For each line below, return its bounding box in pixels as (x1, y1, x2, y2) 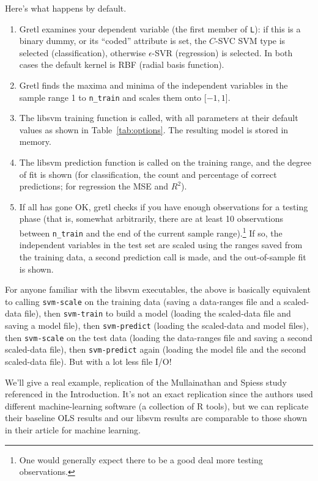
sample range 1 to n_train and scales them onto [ (19, 90, 207, 103)
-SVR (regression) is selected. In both (152, 46, 293, 59)
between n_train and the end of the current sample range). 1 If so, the (19, 225, 283, 239)
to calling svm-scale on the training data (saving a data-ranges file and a (5, 295, 281, 307)
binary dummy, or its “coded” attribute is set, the (19, 34, 207, 47)
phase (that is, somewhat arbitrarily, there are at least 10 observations (19, 212, 283, 225)
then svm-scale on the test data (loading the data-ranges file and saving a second (5, 331, 312, 343)
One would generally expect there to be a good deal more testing (19, 453, 263, 466)
